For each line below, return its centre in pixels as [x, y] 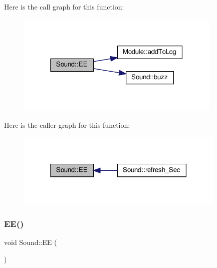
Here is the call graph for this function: [64, 7]
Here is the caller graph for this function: [67, 125]
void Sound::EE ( [31, 242]
